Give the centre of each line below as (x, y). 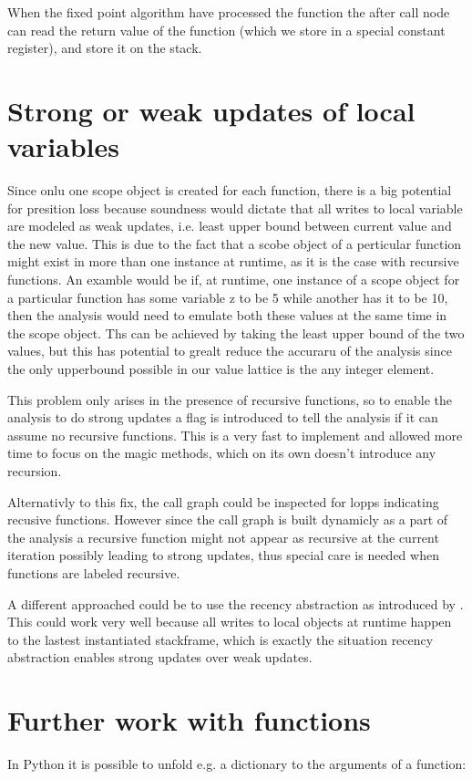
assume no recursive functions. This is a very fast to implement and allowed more (235, 435)
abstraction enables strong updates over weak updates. (160, 657)
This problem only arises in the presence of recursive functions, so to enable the (230, 399)
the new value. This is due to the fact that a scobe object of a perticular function (235, 243)
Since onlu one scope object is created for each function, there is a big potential (230, 190)
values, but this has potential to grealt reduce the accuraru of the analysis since (230, 351)
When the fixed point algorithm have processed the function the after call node (229, 12)
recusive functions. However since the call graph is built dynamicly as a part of (228, 519)
